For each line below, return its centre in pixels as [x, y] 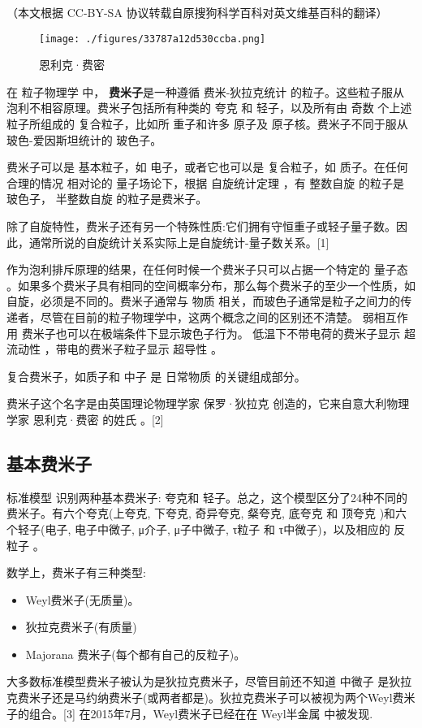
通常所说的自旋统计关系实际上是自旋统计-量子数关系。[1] [179, 242]
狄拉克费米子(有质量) [81, 627]
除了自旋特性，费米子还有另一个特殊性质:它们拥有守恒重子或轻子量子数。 [201, 226]
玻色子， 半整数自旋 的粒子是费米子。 [107, 199]
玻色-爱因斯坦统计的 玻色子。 [84, 139]
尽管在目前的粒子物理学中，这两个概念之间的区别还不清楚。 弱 [207, 316]
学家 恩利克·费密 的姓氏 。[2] [85, 419]
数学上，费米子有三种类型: [76, 572]
